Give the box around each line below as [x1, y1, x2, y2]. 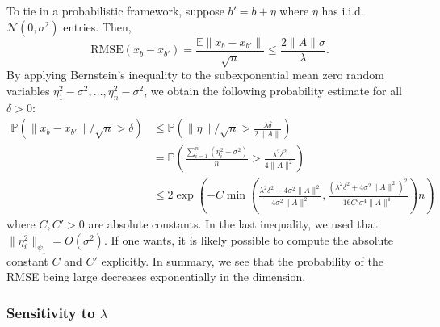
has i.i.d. [321, 2, 364, 19]
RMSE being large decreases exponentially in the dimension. [6, 268, 306, 285]
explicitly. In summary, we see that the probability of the [101, 252, 383, 269]
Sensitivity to [6, 302, 95, 322]
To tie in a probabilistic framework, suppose [6, 2, 224, 19]
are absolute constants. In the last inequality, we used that [88, 216, 379, 233]
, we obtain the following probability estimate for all [144, 82, 403, 99]
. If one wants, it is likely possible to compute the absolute [103, 231, 394, 248]
